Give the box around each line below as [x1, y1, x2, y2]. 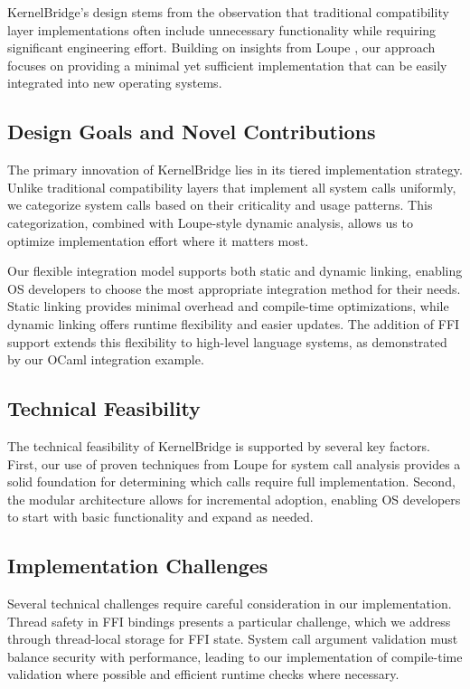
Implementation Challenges [7, 552, 268, 580]
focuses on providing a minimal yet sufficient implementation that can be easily [7, 55, 447, 74]
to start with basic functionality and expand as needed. [7, 507, 314, 526]
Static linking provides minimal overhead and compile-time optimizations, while [7, 297, 449, 316]
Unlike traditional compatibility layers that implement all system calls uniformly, [7, 177, 456, 196]
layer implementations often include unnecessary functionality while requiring [7, 20, 437, 39]
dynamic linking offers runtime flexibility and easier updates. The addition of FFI [7, 314, 460, 333]
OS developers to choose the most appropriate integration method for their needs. [7, 278, 461, 297]
